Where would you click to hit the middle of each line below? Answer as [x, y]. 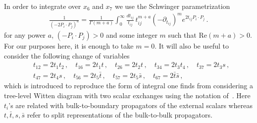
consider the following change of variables [67, 55]
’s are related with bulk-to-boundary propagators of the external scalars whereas [130, 105]
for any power [25, 35]
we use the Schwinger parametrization [172, 6]
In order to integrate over [43, 6]
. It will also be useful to [192, 46]
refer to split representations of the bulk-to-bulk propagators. [120, 115]
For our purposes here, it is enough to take [69, 46]
